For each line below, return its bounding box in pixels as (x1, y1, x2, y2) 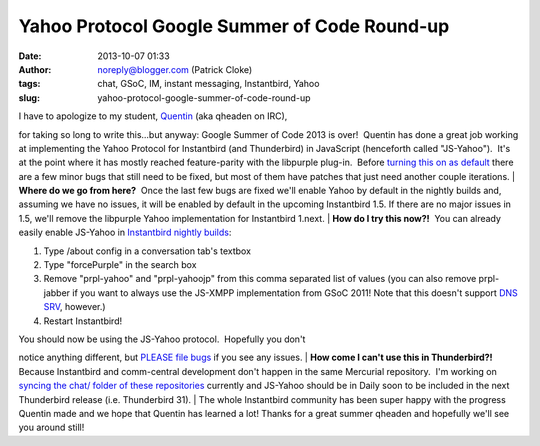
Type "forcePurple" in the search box (43, 259, 197, 271)
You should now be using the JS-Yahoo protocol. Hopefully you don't (18, 333, 306, 345)
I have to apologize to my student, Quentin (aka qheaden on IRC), (18, 110, 288, 122)
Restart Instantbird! (43, 315, 123, 327)
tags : (18, 78, 41, 90)
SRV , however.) (43, 301, 106, 313)
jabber (43, 286, 70, 299)
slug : (18, 91, 40, 104)
